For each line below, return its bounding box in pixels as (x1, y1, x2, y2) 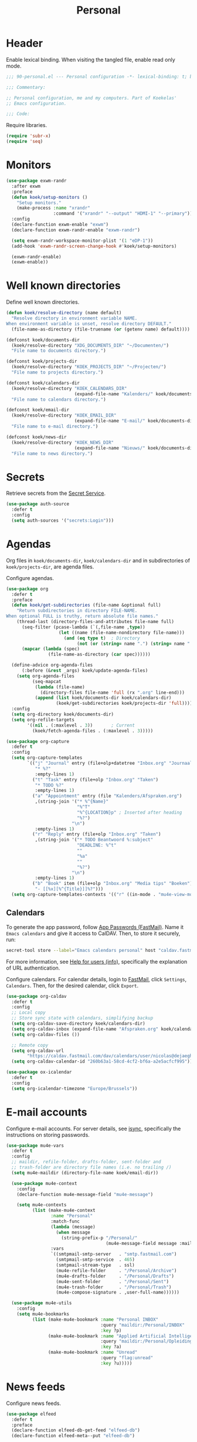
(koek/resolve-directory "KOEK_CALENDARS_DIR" (11, 385, 127, 391)
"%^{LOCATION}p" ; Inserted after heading (77, 810, 182, 815)
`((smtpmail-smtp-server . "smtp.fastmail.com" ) (50, 1251, 177, 1257)
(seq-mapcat (32, 678, 62, 684)
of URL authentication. (6, 964, 60, 971)
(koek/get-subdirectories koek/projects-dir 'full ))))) (56, 701, 195, 707)
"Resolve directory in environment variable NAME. (11, 315, 138, 321)
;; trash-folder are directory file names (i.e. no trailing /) (11, 1164, 172, 1171)
